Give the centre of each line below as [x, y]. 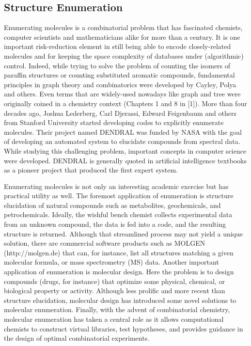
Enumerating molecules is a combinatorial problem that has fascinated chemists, [123, 27]
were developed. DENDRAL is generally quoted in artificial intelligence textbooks [125, 160]
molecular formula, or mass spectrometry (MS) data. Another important [111, 262]
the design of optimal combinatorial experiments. [77, 338]
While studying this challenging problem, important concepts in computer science [125, 150]
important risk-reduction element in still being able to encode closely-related [118, 46]
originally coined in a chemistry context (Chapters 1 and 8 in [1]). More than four [125, 103]
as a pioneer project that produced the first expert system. [91, 170]
